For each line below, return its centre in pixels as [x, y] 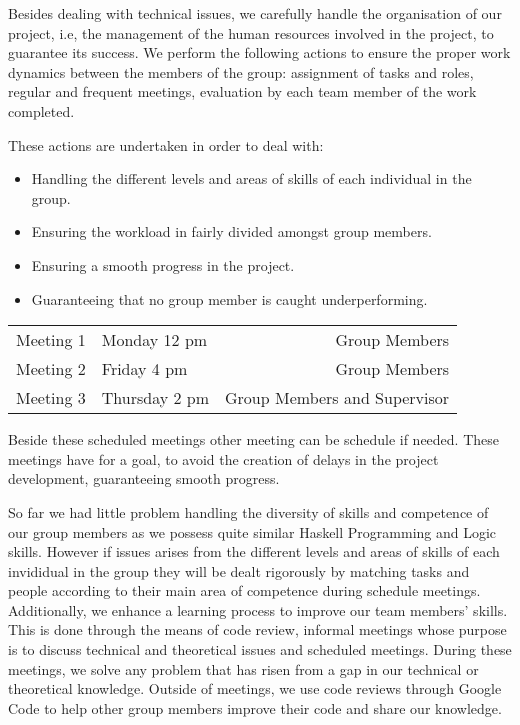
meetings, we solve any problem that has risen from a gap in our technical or [243, 668]
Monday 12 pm [154, 340]
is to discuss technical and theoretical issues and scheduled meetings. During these [260, 649]
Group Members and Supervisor [337, 398]
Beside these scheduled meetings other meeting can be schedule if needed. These [253, 439]
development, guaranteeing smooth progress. [144, 478]
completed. [41, 110]
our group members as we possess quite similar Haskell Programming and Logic [252, 531]
